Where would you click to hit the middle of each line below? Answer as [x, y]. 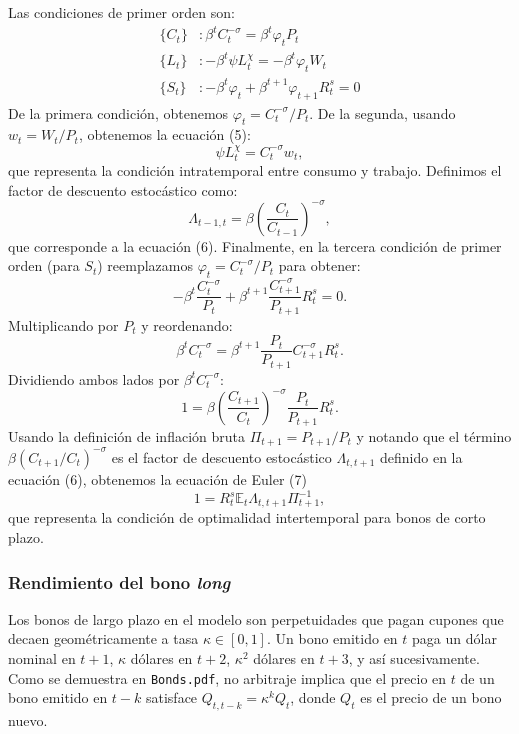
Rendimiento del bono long [119, 581]
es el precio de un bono [431, 697]
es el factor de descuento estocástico [221, 456]
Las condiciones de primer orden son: [121, 12]
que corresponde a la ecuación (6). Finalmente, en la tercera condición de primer [255, 245]
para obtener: [319, 265]
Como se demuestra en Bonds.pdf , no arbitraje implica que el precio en [227, 677]
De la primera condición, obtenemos [118, 112]
